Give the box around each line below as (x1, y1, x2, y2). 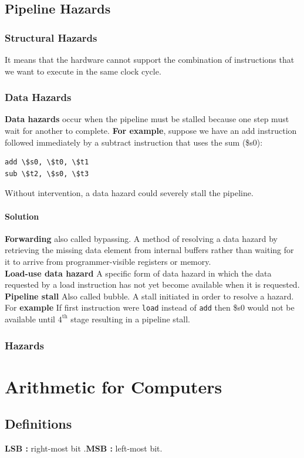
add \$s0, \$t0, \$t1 (5, 158, 89, 167)
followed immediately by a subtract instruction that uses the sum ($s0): (5, 136, 263, 148)
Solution (5, 210, 39, 222)
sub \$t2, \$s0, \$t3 (5, 169, 89, 178)
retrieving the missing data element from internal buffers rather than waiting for (5, 244, 294, 256)
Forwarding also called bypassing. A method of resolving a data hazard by (5, 232, 278, 244)
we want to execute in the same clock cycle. (5, 65, 161, 77)
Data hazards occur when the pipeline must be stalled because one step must (5, 113, 289, 125)
